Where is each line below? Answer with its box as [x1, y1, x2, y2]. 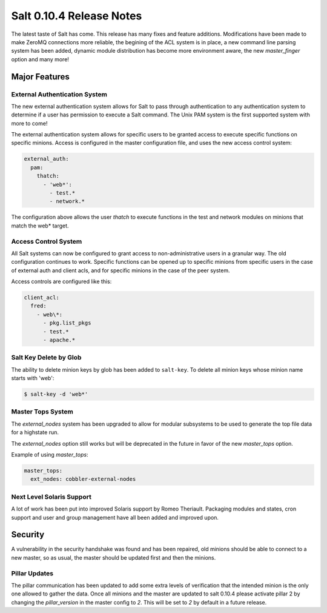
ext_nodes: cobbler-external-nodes [30, 476, 136, 483]
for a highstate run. [11, 429, 59, 436]
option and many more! [11, 55, 70, 63]
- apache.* [43, 337, 76, 343]
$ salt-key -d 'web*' [24, 391, 88, 398]
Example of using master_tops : [11, 451, 88, 458]
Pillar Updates [11, 569, 54, 577]
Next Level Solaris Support [11, 492, 92, 501]
